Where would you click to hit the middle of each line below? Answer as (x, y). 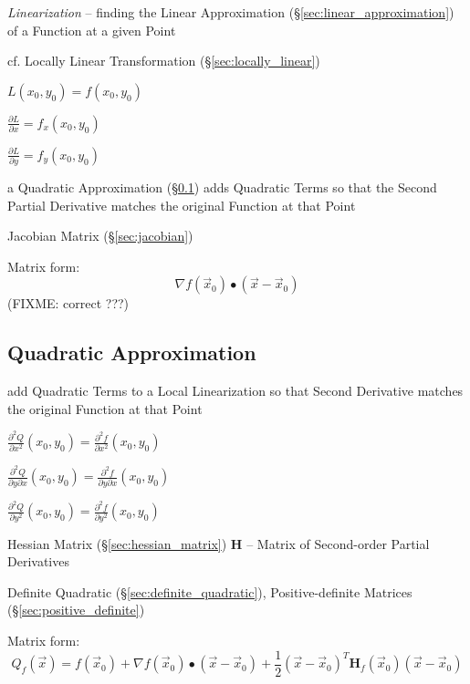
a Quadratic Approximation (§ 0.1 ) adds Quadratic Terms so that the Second (222, 187)
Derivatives (38, 561)
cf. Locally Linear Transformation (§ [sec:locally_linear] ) (164, 61)
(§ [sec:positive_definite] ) (76, 610)
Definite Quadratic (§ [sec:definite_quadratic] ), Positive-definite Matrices (210, 591)
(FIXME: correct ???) (68, 303)
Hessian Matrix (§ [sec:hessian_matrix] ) (117, 543)
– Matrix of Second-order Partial (338, 543)
